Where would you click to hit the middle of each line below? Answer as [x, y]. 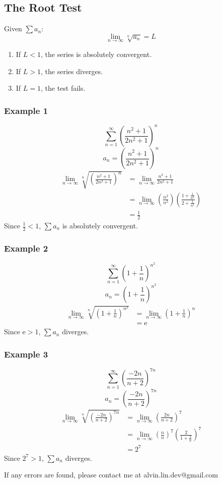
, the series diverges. [72, 71]
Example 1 [26, 110]
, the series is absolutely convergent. [96, 54]
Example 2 [26, 248]
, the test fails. [63, 88]
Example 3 [26, 354]
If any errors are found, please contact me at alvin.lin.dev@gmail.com [111, 475]
